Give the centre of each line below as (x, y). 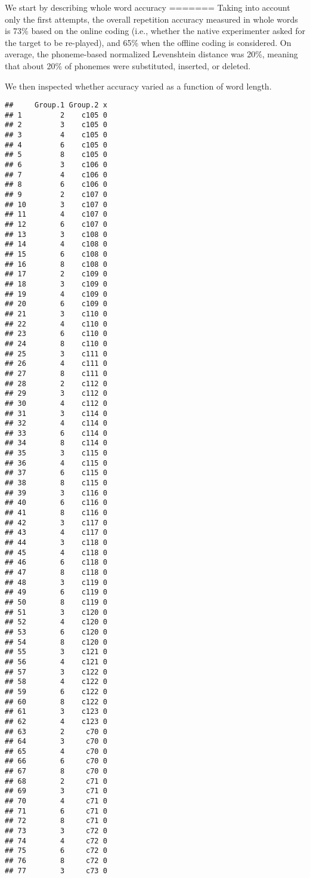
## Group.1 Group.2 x (56, 105)
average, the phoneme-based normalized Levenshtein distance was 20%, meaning (151, 54)
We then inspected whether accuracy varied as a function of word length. (138, 86)
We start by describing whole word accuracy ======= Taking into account (148, 7)
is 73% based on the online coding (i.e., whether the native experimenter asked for (155, 31)
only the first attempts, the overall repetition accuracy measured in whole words (151, 19)
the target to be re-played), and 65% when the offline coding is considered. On (148, 42)
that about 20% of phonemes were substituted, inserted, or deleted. (128, 65)
